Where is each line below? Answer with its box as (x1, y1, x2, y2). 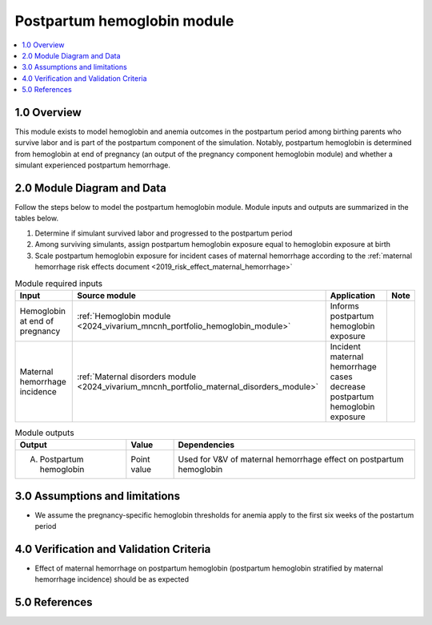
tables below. (14, 213, 59, 224)
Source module (77, 289, 136, 300)
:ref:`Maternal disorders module (77, 371, 197, 382)
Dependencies (178, 439, 235, 450)
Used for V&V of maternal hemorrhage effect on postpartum (178, 454, 404, 465)
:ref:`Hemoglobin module (77, 310, 171, 321)
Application (330, 289, 376, 300)
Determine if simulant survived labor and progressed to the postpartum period (34, 228, 293, 238)
